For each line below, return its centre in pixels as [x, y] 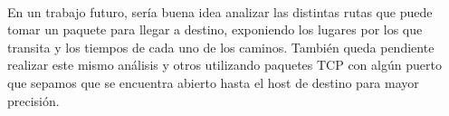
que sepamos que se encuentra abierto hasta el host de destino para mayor [213, 82]
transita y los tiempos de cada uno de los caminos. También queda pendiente [221, 47]
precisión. [33, 100]
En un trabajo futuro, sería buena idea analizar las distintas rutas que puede [220, 11]
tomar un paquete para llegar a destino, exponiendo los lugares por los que [215, 29]
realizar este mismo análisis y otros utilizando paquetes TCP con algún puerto [224, 65]
